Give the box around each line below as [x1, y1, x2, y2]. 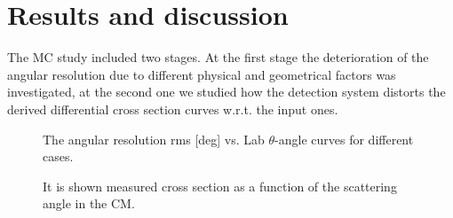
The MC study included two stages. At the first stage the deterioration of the [7, 48, 429, 66]
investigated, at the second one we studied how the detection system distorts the [7, 82, 446, 101]
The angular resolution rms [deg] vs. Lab [43, 129, 265, 148]
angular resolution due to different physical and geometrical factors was [7, 65, 396, 83]
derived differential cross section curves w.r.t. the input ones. [7, 99, 338, 118]
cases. [43, 147, 74, 166]
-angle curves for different [274, 129, 414, 148]
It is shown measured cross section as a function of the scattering [43, 176, 397, 195]
